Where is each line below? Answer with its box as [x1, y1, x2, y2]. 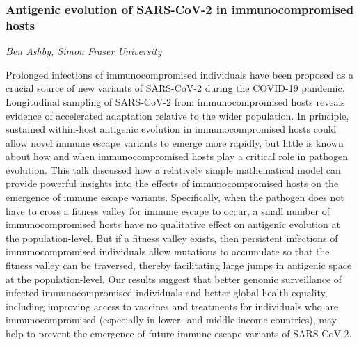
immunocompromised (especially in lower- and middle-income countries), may [6, 312, 337, 327]
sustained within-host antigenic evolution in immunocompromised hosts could [6, 122, 337, 136]
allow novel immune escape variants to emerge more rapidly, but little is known [6, 135, 344, 150]
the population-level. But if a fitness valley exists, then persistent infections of [6, 230, 338, 245]
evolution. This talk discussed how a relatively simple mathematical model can [6, 162, 341, 177]
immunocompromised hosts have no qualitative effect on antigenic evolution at [6, 217, 340, 232]
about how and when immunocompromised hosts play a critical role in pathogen [6, 149, 348, 163]
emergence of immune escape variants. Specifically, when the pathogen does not [6, 190, 344, 204]
